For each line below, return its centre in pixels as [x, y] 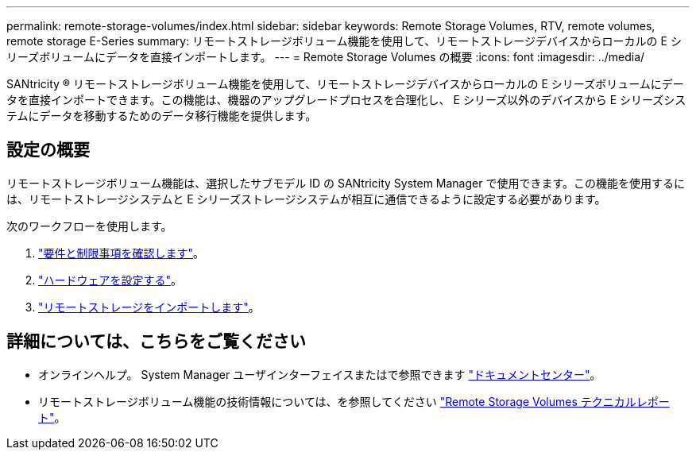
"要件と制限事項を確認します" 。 [122, 253]
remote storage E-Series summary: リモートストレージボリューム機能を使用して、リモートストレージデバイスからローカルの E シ [344, 41]
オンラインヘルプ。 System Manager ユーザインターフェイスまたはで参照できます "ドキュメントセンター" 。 [320, 374]
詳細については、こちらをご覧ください [156, 342]
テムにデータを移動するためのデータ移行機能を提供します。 [162, 116]
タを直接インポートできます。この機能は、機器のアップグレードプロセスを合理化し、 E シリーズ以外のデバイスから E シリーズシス [346, 100]
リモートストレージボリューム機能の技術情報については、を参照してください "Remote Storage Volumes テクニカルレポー [354, 401]
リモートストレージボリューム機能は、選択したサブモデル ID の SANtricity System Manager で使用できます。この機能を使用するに [346, 183]
